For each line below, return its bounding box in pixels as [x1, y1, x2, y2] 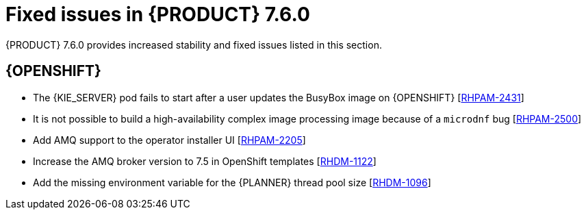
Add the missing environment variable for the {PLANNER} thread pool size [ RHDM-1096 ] [33, 176, 431, 188]
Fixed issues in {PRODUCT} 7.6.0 [5, 3, 310, 26]
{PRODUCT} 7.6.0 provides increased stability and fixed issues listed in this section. [5, 38, 382, 51]
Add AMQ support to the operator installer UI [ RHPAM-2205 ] [33, 134, 306, 146]
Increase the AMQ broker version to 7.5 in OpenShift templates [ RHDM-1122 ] [33, 155, 377, 167]
